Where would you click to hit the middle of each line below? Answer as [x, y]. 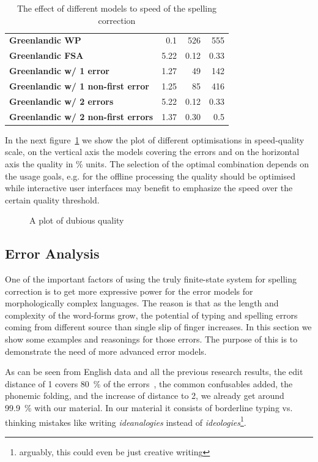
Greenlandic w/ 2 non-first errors [81, 116]
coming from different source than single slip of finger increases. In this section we [158, 327]
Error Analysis [52, 253]
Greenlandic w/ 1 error [59, 71]
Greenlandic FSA [46, 55]
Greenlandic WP [45, 40]
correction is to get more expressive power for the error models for [129, 291]
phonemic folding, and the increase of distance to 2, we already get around [145, 396]
